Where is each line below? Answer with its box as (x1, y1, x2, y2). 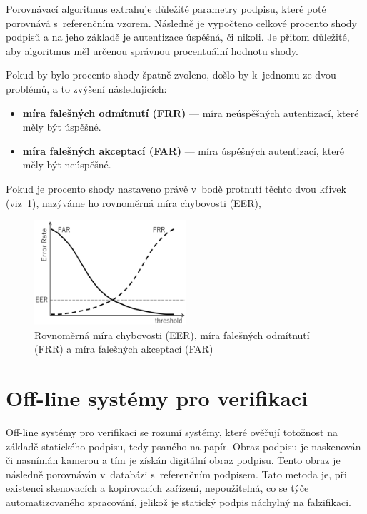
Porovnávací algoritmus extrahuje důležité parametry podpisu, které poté (6, 1, 326, 16)
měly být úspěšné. (22, 119, 101, 134)
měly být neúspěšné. (22, 157, 111, 172)
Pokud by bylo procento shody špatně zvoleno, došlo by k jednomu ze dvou (6, 67, 336, 82)
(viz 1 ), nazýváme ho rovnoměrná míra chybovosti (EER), (6, 195, 261, 210)
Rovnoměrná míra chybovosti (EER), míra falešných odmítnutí (34, 327, 310, 342)
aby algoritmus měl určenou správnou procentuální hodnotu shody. (6, 43, 298, 58)
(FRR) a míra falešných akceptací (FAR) (34, 341, 213, 356)
